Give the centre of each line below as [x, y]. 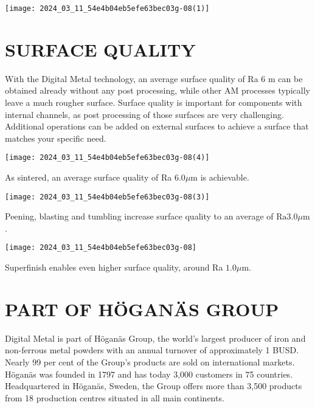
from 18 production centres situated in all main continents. [115, 397]
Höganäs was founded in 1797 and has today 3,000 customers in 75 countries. [149, 374]
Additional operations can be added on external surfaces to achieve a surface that [157, 126]
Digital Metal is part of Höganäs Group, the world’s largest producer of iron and [155, 338]
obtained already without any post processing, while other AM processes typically [157, 90]
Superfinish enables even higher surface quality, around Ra [114, 267]
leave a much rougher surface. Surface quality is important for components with [154, 102]
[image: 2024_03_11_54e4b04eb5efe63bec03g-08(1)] [107, 9]
